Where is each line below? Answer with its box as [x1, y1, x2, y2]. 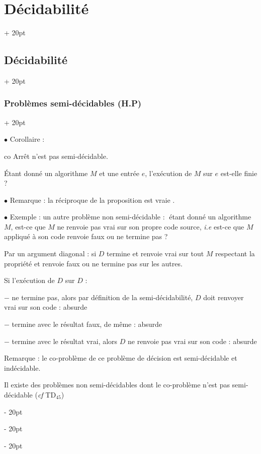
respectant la [215, 248, 255, 259]
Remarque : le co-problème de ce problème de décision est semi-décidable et [4, 353, 237, 363]
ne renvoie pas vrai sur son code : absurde [128, 335, 257, 346]
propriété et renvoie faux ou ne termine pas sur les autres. [4, 258, 183, 268]
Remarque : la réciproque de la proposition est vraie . [10, 194, 175, 205]
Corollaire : [10, 134, 45, 144]
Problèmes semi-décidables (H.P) [4, 97, 142, 109]
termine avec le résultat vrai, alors [12, 335, 118, 346]
